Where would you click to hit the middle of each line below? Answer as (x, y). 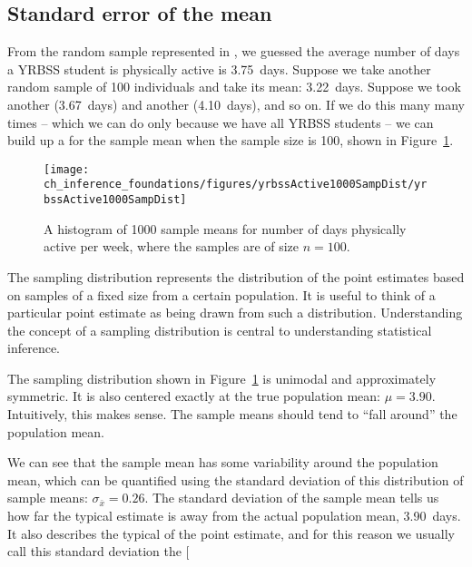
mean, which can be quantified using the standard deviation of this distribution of (236, 479)
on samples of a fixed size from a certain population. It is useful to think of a (221, 294)
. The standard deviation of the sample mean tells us (292, 498)
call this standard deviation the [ (98, 551)
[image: (67, 169)
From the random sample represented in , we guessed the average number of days (234, 51)
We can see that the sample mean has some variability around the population (223, 462)
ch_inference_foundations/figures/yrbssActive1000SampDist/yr (236, 185)
